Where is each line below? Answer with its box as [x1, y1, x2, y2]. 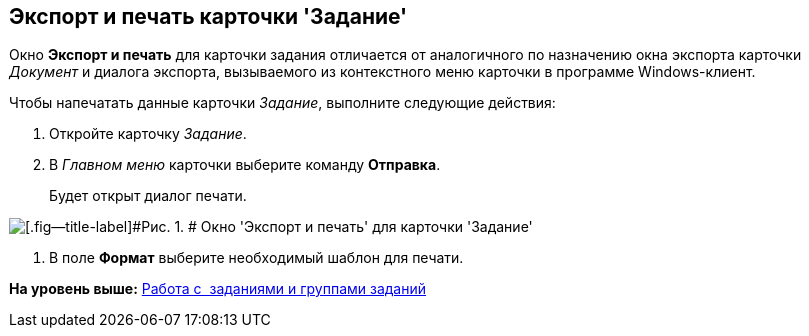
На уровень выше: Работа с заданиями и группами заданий [9, 280, 427, 298]
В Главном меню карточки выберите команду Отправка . [49, 156, 441, 174]
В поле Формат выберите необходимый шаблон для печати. [49, 249, 464, 267]
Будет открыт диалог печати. [49, 187, 247, 205]
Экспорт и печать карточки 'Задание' [9, 4, 408, 29]
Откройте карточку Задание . [49, 125, 247, 143]
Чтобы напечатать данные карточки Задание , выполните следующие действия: [9, 94, 556, 112]
